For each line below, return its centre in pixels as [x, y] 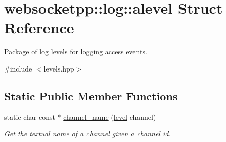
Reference [39, 27]
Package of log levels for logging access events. [76, 52]
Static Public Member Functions [91, 95]
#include [18, 68]
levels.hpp [59, 68]
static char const [30, 117]
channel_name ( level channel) [110, 117]
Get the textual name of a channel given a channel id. [87, 134]
